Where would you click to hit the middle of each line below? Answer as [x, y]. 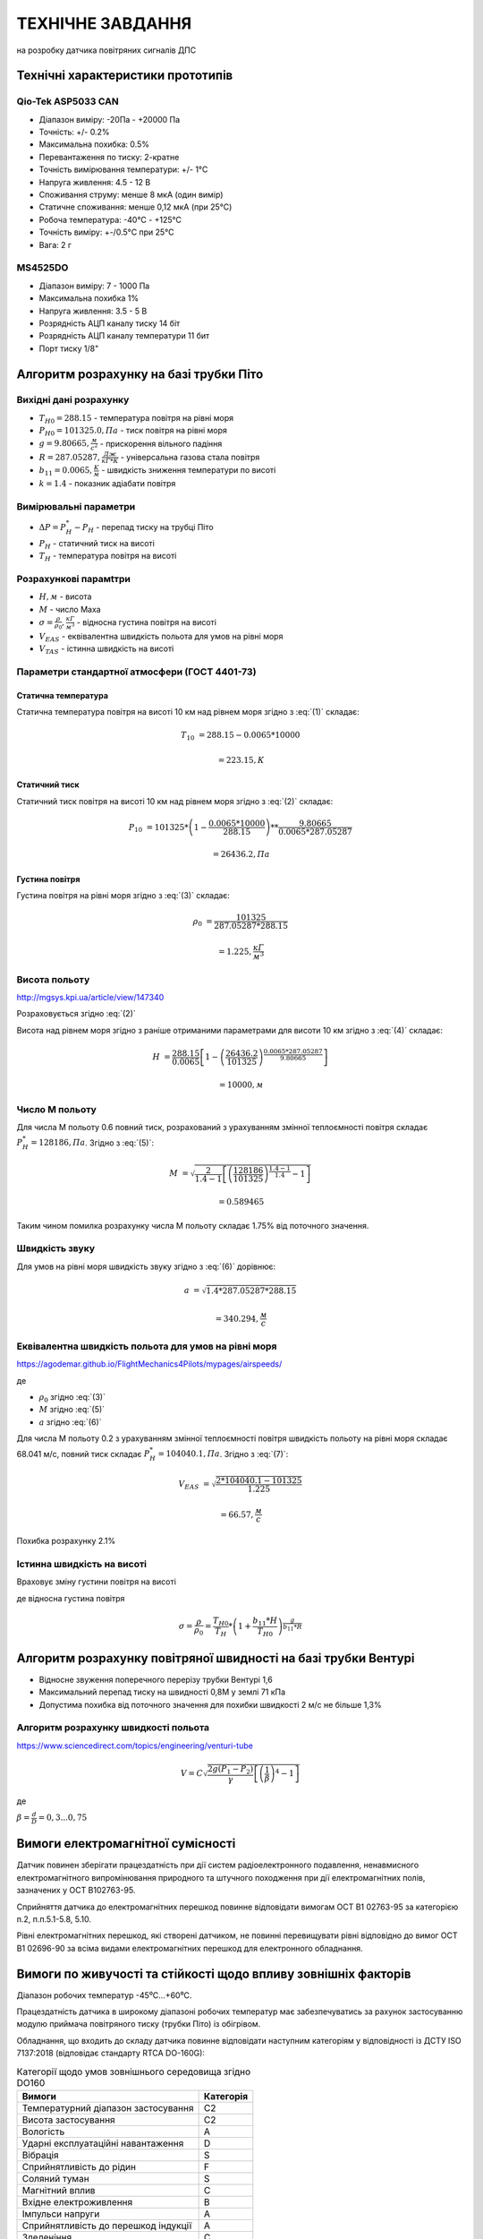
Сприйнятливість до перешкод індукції [107, 2226]
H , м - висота [65, 596]
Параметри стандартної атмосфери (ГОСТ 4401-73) [136, 672]
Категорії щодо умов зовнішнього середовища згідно [134, 2072]
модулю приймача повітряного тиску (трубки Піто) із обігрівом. [139, 2024]
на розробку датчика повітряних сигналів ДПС [106, 50]
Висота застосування [68, 2120]
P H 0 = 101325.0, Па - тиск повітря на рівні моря [133, 432]
